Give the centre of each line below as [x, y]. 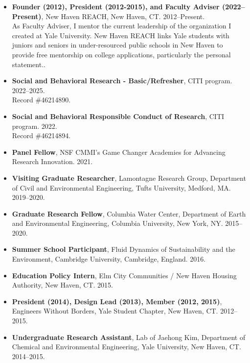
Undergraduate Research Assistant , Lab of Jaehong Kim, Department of [129, 337]
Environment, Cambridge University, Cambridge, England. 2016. [109, 259]
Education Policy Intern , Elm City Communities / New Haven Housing [124, 275]
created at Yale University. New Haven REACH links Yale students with [121, 35]
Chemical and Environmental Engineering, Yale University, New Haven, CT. [126, 347]
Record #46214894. [41, 135]
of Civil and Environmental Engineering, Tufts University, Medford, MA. [121, 187]
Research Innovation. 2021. [52, 161]
